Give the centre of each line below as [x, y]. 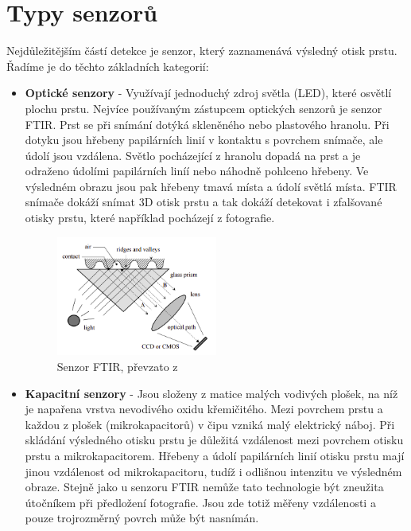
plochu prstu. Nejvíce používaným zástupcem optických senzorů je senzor [204, 108]
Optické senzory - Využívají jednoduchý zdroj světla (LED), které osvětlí [208, 93]
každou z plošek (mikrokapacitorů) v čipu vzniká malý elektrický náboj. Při [210, 424]
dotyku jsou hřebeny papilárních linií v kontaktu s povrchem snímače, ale [204, 140]
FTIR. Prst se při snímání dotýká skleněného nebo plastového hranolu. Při [207, 124]
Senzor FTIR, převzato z [117, 367]
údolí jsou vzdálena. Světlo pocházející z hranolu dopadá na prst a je [193, 155]
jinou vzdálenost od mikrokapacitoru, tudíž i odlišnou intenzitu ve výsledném [213, 471]
